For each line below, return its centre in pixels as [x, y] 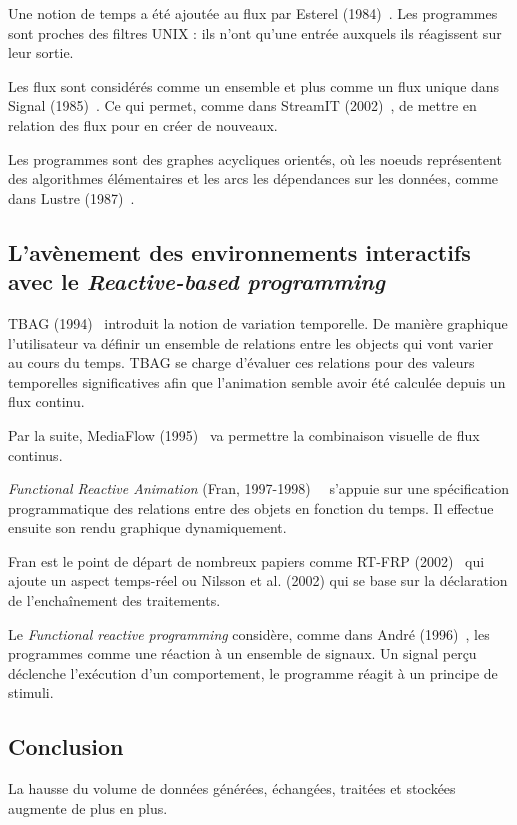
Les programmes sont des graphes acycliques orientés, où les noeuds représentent [255, 158]
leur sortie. [41, 52]
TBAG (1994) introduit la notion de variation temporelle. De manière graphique [258, 322]
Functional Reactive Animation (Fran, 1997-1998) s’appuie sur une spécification [258, 488]
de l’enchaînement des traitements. [114, 600]
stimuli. [31, 692]
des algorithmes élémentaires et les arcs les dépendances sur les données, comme [253, 178]
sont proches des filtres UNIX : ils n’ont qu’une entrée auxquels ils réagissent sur [255, 32]
